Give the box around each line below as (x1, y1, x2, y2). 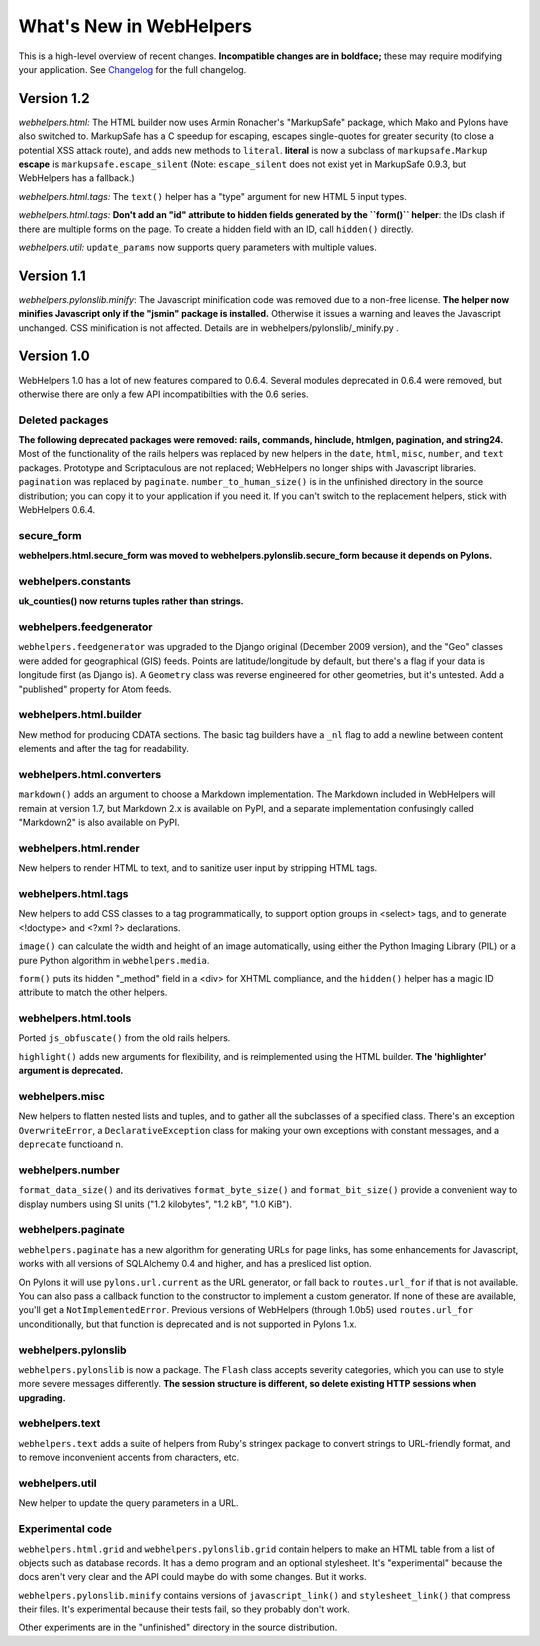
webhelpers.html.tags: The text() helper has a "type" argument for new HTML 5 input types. (18, 190, 407, 202)
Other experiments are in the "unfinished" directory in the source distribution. (18, 1621, 338, 1634)
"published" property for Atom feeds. (18, 683, 172, 695)
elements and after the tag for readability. (18, 743, 190, 755)
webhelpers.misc (18, 1090, 105, 1104)
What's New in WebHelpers (18, 15, 252, 37)
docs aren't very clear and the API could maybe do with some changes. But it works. (18, 1571, 367, 1583)
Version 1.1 (18, 267, 87, 284)
